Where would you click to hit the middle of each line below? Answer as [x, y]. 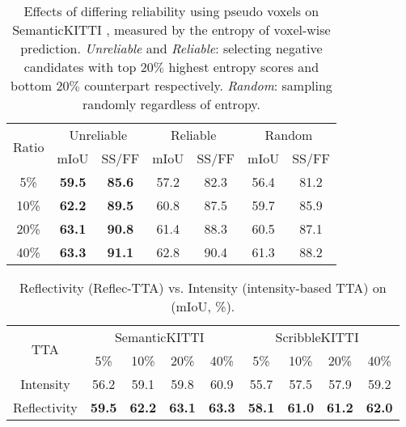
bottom [32, 85]
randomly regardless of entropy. [171, 104]
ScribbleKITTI [317, 337]
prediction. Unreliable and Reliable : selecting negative [171, 48]
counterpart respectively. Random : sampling [208, 85]
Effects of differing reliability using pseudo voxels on [171, 11]
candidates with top [80, 67]
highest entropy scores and [244, 67]
